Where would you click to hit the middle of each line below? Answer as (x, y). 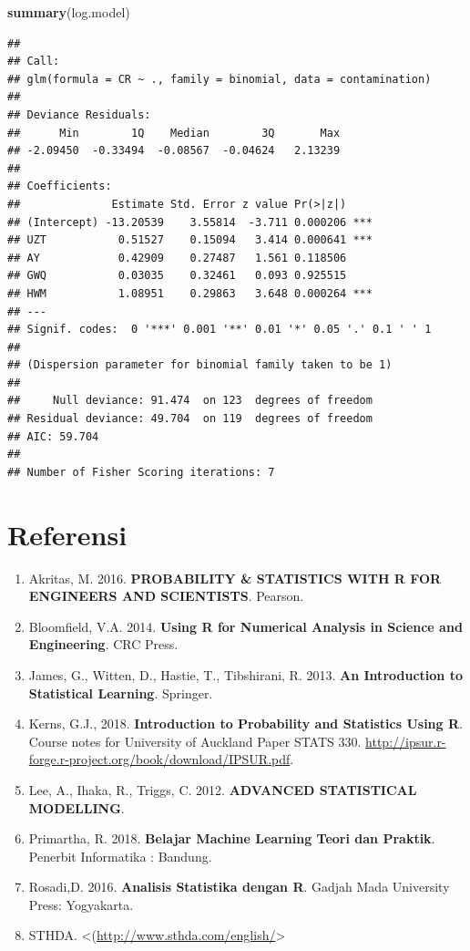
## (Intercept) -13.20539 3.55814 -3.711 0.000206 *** (190, 222)
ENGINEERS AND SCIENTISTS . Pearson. (166, 596)
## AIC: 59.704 (53, 436)
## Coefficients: (60, 186)
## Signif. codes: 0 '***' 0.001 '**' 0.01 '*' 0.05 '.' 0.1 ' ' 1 (220, 330)
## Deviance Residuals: (79, 114)
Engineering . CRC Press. (103, 644)
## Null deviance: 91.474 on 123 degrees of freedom (190, 401)
